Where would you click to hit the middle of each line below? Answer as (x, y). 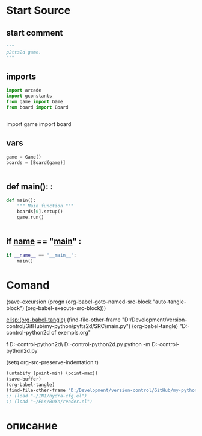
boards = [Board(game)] (36, 163)
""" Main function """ (45, 206)
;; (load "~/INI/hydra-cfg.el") (47, 396)
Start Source (38, 11)
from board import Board (37, 107)
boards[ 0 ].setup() (40, 212)
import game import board (39, 124)
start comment (35, 33)
